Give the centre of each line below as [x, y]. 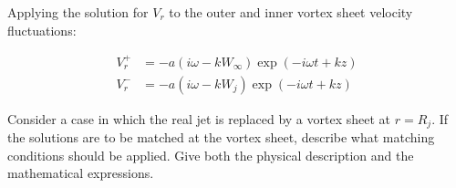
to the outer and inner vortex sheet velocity [291, 12]
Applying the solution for [78, 12]
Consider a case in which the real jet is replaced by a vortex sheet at [199, 118]
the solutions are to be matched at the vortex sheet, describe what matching [221, 137]
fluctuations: [42, 30]
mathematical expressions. [81, 173]
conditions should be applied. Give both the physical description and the [211, 155]
